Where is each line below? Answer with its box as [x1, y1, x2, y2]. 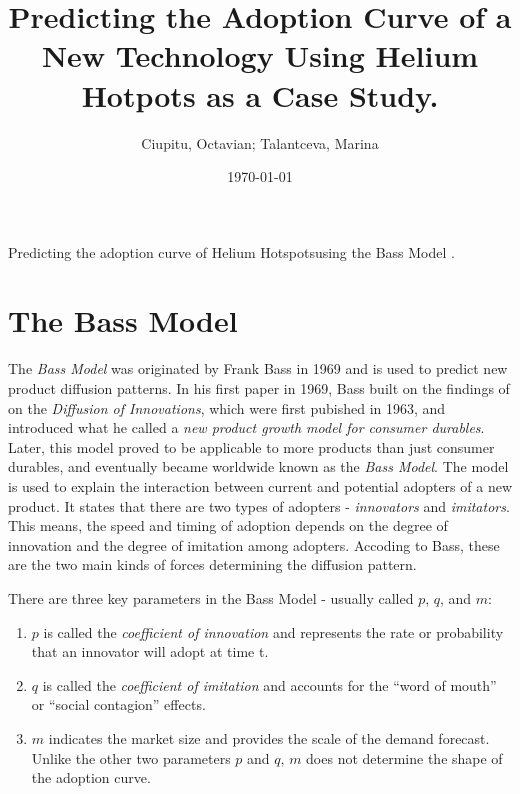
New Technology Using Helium [41, 35, 479, 76]
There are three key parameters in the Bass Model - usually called [8, 587, 414, 608]
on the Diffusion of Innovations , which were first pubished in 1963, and [8, 397, 446, 418]
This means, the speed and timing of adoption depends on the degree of [8, 515, 448, 536]
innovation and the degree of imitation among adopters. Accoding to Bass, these [8, 534, 500, 555]
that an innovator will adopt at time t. [31, 641, 269, 662]
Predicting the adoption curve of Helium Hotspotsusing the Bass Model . [8, 241, 455, 262]
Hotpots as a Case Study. [81, 74, 439, 115]
